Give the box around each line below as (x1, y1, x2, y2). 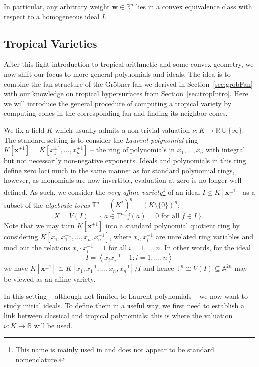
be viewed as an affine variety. (4, 274, 96, 284)
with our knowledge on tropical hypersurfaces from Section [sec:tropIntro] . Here (4, 88, 248, 99)
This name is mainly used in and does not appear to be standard (15, 344, 214, 355)
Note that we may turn (4, 220, 75, 231)
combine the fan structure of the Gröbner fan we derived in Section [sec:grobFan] (4, 78, 253, 89)
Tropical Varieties (4, 35, 97, 51)
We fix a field (4, 124, 45, 135)
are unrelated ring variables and (155, 231, 254, 242)
